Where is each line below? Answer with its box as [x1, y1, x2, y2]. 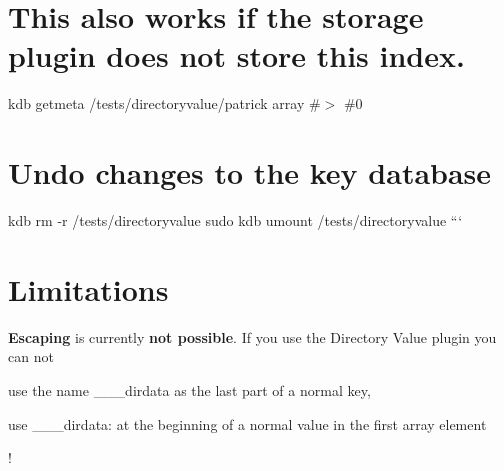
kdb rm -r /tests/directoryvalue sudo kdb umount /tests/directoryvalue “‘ [8, 210, 463, 231]
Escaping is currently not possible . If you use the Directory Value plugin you [8, 326, 497, 347]
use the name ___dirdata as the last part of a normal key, [8, 379, 371, 400]
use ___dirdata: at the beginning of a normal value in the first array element [8, 413, 487, 434]
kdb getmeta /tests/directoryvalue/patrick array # [8, 93, 321, 114]
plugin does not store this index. [8, 35, 465, 76]
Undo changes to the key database [8, 152, 492, 193]
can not [8, 346, 54, 367]
